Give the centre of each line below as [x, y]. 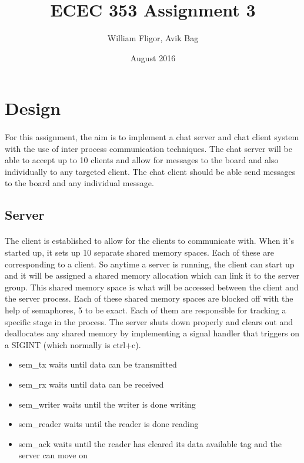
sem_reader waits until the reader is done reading [108, 424]
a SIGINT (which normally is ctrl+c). [73, 344]
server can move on [53, 455]
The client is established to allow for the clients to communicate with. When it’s [149, 241]
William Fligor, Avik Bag [153, 38]
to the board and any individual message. [79, 183]
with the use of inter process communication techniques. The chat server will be [148, 148]
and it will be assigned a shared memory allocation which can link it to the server [152, 275]
